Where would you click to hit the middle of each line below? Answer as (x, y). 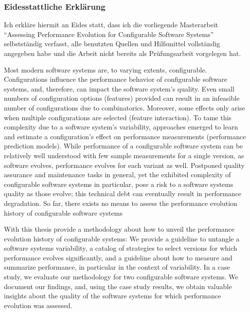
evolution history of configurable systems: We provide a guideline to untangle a (122, 238)
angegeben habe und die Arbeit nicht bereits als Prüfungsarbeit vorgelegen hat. (123, 53)
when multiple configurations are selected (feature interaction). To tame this (118, 117)
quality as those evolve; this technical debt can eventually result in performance (123, 193)
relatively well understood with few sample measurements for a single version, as (124, 155)
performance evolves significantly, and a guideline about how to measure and (118, 257)
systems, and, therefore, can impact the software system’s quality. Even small (119, 88)
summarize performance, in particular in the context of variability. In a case (117, 267)
